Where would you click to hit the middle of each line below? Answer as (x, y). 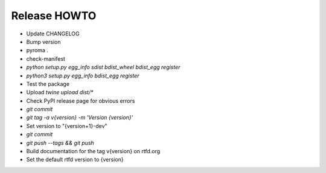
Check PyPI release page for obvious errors (81, 101)
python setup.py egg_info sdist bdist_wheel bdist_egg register (103, 67)
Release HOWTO (54, 16)
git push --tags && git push (60, 143)
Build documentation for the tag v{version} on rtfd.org (93, 151)
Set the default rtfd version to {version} (75, 160)
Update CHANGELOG (53, 34)
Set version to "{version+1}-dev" (67, 126)
